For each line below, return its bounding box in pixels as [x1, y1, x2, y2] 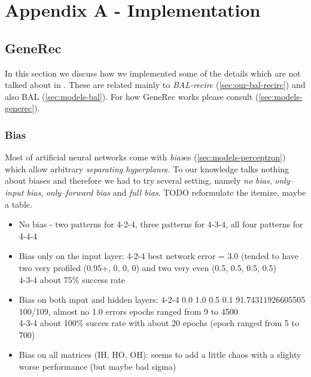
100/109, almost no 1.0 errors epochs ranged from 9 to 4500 [19, 305, 238, 317]
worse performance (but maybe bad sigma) [19, 360, 176, 373]
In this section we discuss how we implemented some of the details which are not [5, 66, 301, 79]
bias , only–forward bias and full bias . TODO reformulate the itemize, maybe [26, 186, 306, 198]
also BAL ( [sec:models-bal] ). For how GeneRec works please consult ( [5, 90, 259, 102]
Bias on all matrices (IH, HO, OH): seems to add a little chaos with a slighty [19, 348, 301, 361]
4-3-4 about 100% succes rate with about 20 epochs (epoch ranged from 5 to [19, 317, 299, 329]
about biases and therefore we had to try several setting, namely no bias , [5, 174, 272, 187]
